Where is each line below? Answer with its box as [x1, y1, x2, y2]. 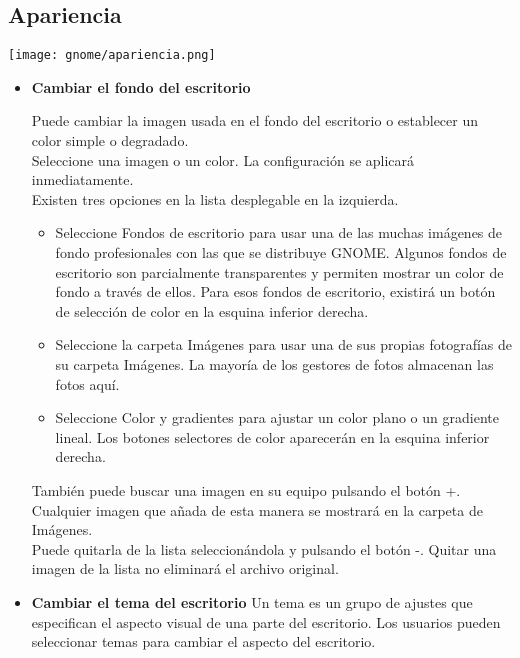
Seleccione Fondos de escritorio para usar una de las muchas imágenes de [55, 222, 503, 243]
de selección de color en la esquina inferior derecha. [55, 300, 369, 321]
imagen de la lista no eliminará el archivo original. [31, 558, 339, 579]
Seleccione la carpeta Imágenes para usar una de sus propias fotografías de [55, 334, 513, 355]
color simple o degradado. [31, 130, 189, 151]
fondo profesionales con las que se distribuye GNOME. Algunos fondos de [55, 242, 507, 263]
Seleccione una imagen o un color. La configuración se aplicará [31, 149, 415, 170]
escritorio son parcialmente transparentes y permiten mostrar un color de [55, 261, 504, 282]
